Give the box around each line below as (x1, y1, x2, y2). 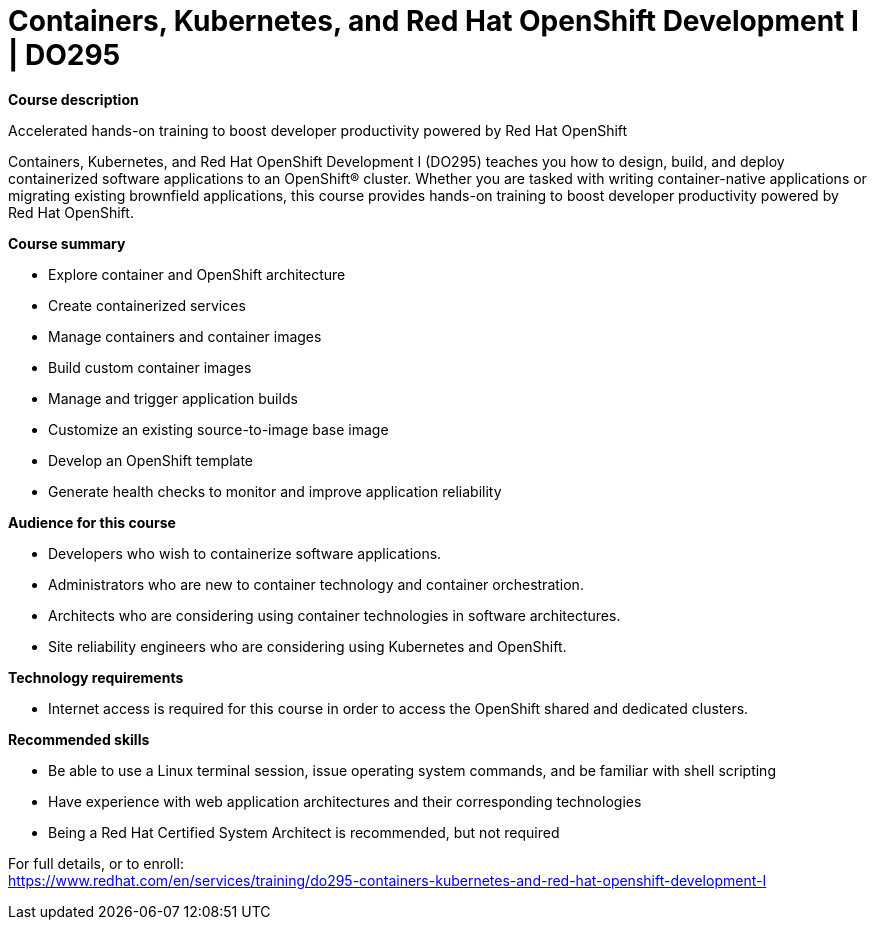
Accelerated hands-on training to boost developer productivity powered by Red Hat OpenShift (8, 121, 628, 139)
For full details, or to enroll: (8, 854, 184, 872)
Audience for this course (8, 513, 176, 531)
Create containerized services (48, 296, 246, 314)
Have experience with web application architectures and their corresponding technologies (48, 792, 642, 810)
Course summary (8, 234, 126, 252)
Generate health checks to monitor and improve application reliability (48, 482, 502, 500)
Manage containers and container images (48, 327, 322, 345)
